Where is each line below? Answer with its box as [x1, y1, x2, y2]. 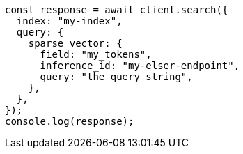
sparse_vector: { [28, 38, 123, 49]
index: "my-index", [16, 15, 123, 26]
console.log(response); [5, 116, 134, 127]
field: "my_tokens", [40, 49, 152, 60]
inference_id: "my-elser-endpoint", [40, 60, 240, 71]
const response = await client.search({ [5, 4, 228, 15]
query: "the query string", [40, 71, 193, 82]
